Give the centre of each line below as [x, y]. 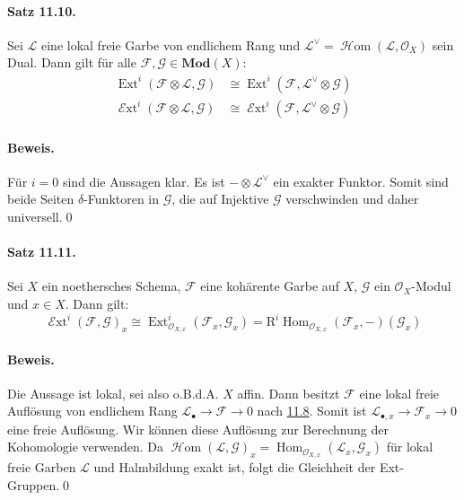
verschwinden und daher [352, 199]
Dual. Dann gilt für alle [72, 62]
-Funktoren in [122, 199]
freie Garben [42, 467]
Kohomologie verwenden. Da [86, 447]
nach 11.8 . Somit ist [312, 411]
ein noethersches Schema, [111, 286]
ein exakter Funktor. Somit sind [361, 181]
